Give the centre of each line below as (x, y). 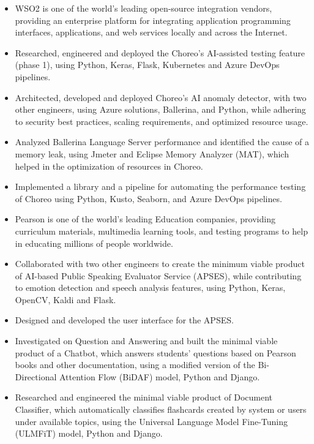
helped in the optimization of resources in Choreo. (109, 166)
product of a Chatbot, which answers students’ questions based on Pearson (155, 352)
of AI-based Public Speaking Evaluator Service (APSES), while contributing (158, 275)
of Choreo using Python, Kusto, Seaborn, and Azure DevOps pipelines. (148, 198)
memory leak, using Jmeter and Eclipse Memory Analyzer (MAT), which (152, 153)
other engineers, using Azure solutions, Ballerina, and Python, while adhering (160, 109)
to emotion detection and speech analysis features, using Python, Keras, (150, 288)
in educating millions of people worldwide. (94, 243)
